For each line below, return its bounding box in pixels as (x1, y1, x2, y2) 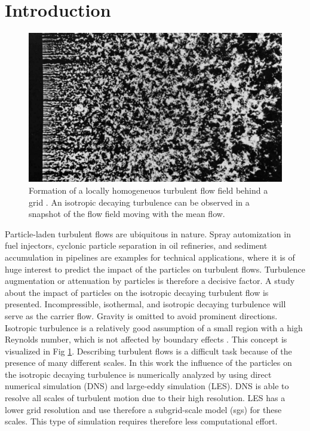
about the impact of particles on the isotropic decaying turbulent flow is (5, 286, 269, 298)
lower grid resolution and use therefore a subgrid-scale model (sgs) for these (5, 403, 282, 415)
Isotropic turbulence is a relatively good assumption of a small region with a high (5, 321, 303, 334)
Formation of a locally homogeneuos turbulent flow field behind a (29, 184, 268, 196)
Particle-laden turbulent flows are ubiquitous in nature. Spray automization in (5, 227, 291, 240)
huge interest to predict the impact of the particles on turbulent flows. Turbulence (5, 262, 305, 275)
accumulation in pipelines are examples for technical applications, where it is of (5, 250, 295, 263)
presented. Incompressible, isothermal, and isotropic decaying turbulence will (5, 298, 286, 310)
